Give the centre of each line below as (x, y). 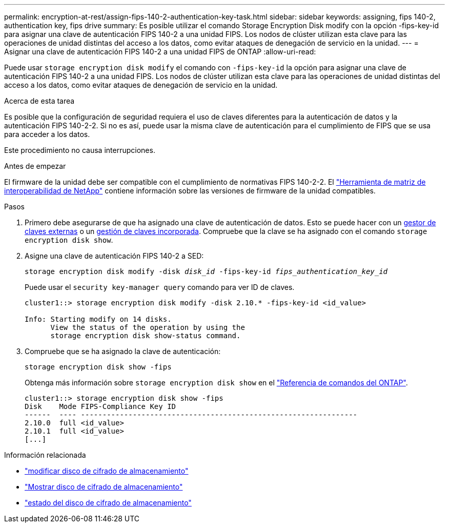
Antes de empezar (35, 166)
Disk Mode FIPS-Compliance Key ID (100, 406)
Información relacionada (45, 455)
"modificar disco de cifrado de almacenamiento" (107, 471)
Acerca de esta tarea (39, 101)
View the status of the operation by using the (148, 327)
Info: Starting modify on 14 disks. (98, 319)
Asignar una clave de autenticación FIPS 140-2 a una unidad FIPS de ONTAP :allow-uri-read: (160, 52)
